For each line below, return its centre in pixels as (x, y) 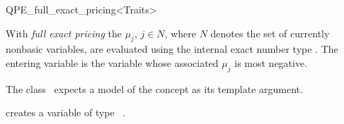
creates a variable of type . (66, 112)
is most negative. (271, 62)
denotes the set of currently (270, 33)
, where (180, 33)
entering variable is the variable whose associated (112, 62)
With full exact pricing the (64, 33)
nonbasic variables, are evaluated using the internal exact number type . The (172, 49)
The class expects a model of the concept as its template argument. (154, 88)
